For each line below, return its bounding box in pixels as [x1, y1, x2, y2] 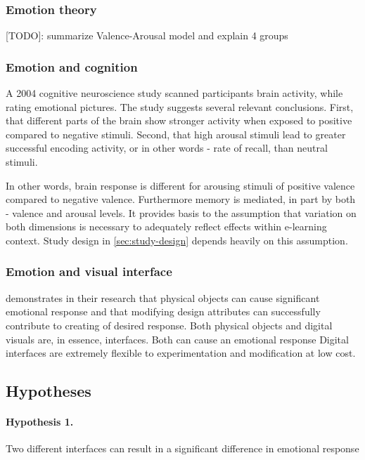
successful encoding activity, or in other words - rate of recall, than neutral [6, 140, 328, 155]
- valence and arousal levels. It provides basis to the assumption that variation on [6, 205, 357, 220]
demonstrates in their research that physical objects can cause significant [6, 290, 320, 305]
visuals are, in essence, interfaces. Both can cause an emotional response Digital [6, 331, 349, 346]
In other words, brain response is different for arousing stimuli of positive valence [6, 178, 355, 192]
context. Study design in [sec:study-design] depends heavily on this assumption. [6, 232, 348, 247]
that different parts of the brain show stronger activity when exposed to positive [6, 113, 352, 128]
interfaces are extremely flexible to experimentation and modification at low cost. [6, 346, 356, 360]
